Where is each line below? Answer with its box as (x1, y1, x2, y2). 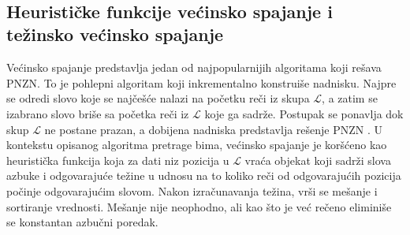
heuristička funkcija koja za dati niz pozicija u (6, 151, 229, 168)
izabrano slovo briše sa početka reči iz (6, 105, 189, 121)
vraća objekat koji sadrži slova (244, 151, 391, 168)
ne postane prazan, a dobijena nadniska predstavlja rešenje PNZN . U (44, 121, 383, 137)
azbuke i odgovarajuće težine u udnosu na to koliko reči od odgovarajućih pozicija (6, 167, 401, 184)
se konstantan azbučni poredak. (6, 214, 158, 230)
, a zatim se (322, 90, 378, 106)
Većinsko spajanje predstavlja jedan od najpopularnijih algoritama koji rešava (6, 59, 382, 76)
